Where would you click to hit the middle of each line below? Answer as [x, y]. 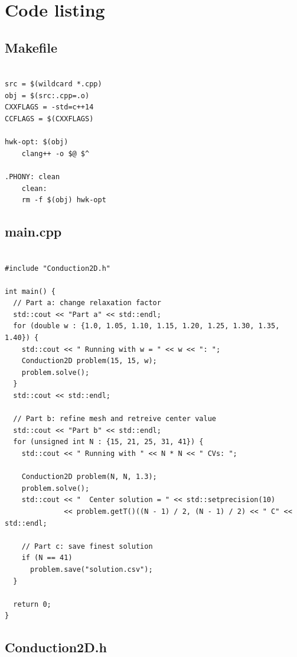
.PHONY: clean [32, 177]
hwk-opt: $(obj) [37, 142]
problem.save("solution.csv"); [91, 569]
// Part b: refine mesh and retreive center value [115, 419]
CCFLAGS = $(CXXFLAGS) [49, 119]
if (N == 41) [47, 558]
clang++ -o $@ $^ [56, 153]
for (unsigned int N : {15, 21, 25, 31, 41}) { [108, 442]
